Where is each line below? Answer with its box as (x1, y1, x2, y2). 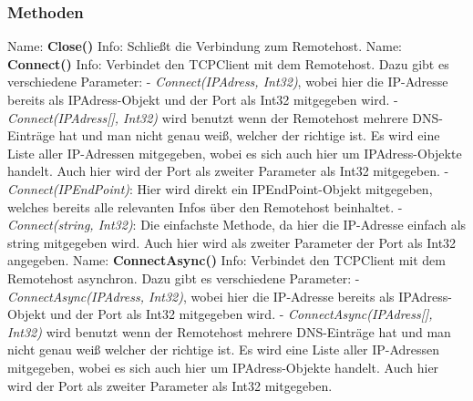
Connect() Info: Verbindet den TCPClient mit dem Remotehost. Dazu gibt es (7, 54, 449, 73)
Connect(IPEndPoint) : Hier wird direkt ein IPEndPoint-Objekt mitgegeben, (7, 179, 433, 198)
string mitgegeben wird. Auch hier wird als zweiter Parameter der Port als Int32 (7, 232, 457, 252)
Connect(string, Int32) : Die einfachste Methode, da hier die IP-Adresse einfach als (7, 215, 467, 234)
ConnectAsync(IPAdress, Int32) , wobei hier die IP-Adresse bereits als (7, 286, 395, 305)
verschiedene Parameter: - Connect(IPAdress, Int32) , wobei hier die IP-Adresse (7, 72, 448, 91)
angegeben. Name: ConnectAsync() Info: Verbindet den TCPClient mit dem (7, 251, 446, 270)
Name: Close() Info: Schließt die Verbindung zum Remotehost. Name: (7, 36, 402, 56)
